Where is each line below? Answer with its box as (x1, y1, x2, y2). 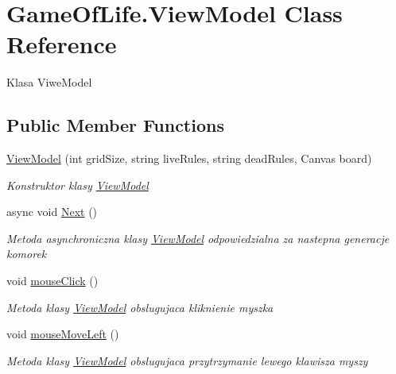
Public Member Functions (6, 113, 224, 137)
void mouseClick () (6, 272, 99, 289)
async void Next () (6, 203, 98, 220)
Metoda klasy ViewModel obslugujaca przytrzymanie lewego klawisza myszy (6, 352, 368, 368)
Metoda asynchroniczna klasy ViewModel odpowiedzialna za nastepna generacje (6, 229, 390, 246)
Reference (6, 28, 117, 60)
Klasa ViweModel (6, 74, 92, 91)
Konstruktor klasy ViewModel (6, 176, 149, 193)
